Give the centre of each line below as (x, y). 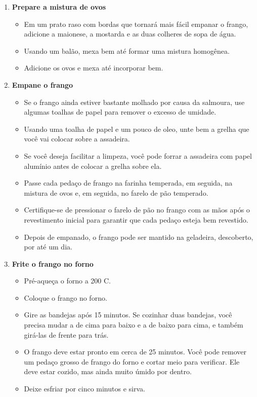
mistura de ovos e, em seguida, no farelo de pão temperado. (116, 192)
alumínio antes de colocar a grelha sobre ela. (93, 166)
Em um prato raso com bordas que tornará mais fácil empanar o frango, (136, 24)
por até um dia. (48, 247)
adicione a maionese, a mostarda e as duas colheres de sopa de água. (130, 34)
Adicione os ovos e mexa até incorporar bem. (94, 68)
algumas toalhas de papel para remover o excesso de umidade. (120, 112)
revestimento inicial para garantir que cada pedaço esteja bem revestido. (136, 219)
